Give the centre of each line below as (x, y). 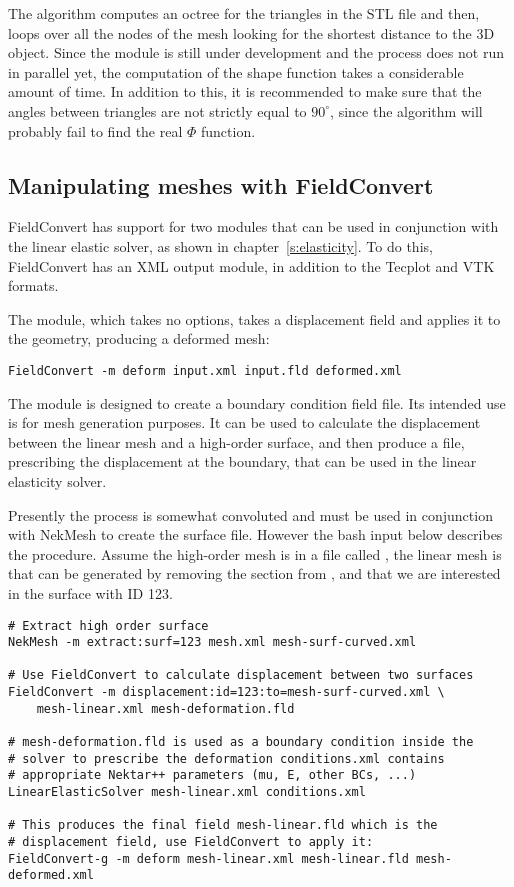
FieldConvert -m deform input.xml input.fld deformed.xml (205, 370)
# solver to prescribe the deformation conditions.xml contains (226, 758)
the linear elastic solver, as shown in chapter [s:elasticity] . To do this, (220, 245)
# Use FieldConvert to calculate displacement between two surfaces (241, 675)
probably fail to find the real (95, 130)
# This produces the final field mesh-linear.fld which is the (223, 825)
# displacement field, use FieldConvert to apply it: (191, 842)
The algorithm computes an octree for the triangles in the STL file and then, (244, 13)
